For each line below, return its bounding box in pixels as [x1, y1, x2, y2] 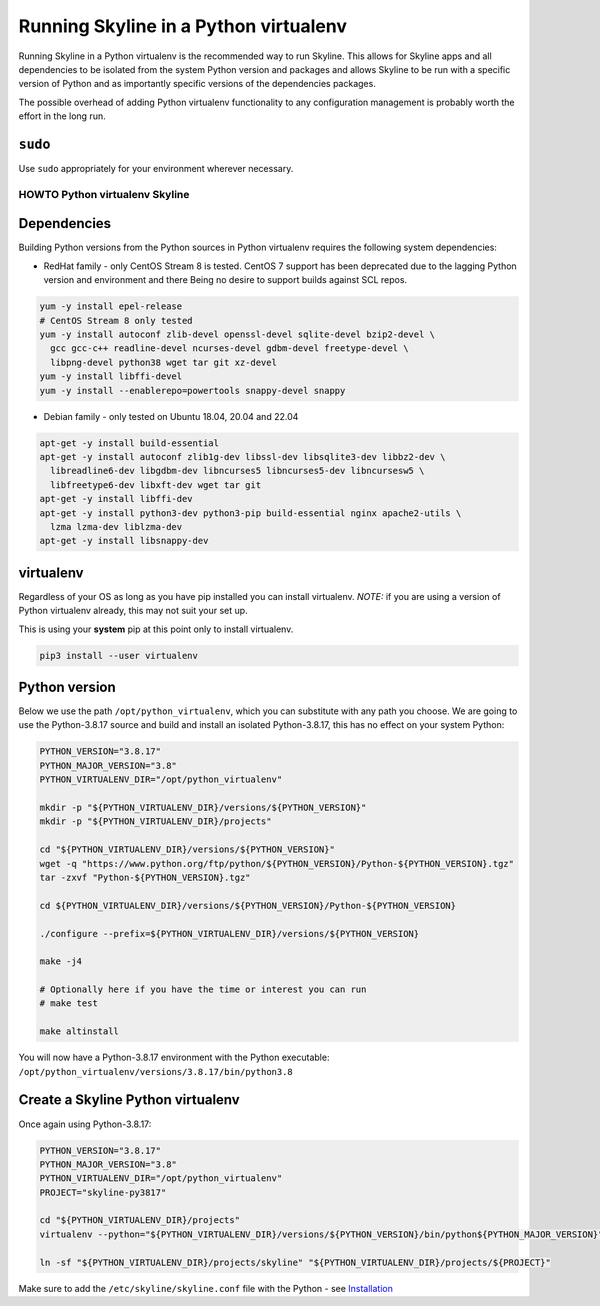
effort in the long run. [18, 110, 106, 122]
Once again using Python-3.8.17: [18, 1118, 152, 1130]
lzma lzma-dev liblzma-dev [50, 521, 183, 532]
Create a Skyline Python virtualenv [18, 1091, 240, 1109]
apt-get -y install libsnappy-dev [39, 535, 209, 547]
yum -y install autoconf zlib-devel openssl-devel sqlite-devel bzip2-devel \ [39, 329, 435, 340]
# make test [39, 998, 99, 1009]
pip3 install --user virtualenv [39, 650, 199, 661]
